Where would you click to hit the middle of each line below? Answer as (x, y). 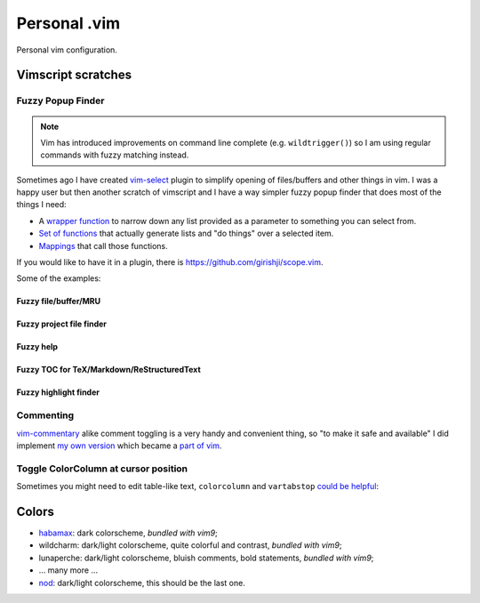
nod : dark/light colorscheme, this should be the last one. (142, 583)
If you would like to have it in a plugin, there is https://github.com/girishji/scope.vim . (170, 262)
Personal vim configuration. (67, 50)
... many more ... (68, 570)
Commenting (45, 415)
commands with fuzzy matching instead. (115, 155)
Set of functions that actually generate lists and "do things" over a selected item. (186, 233)
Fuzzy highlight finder (58, 392)
